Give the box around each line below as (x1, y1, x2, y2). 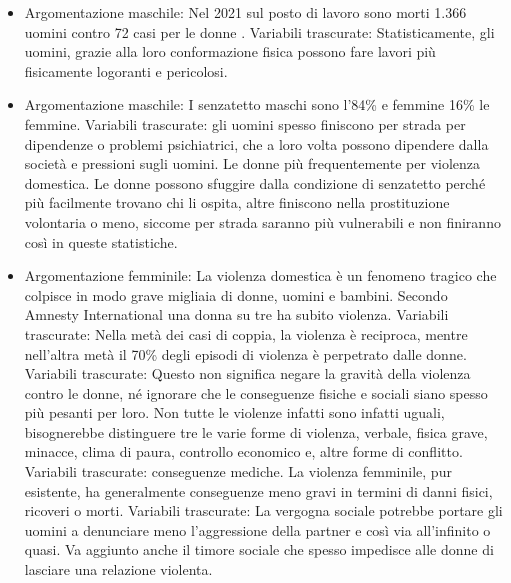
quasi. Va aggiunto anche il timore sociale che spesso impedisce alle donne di (24, 539, 494, 560)
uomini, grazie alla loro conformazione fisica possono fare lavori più (24, 41, 436, 62)
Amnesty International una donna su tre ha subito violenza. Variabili (24, 304, 449, 325)
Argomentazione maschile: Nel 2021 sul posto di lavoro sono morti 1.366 (24, 2, 467, 22)
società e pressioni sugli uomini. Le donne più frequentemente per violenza (24, 153, 481, 174)
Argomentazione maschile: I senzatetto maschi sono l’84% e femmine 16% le (24, 94, 490, 115)
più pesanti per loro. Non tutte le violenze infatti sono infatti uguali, (24, 402, 445, 423)
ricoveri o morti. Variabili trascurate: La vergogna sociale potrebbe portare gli (24, 500, 503, 521)
